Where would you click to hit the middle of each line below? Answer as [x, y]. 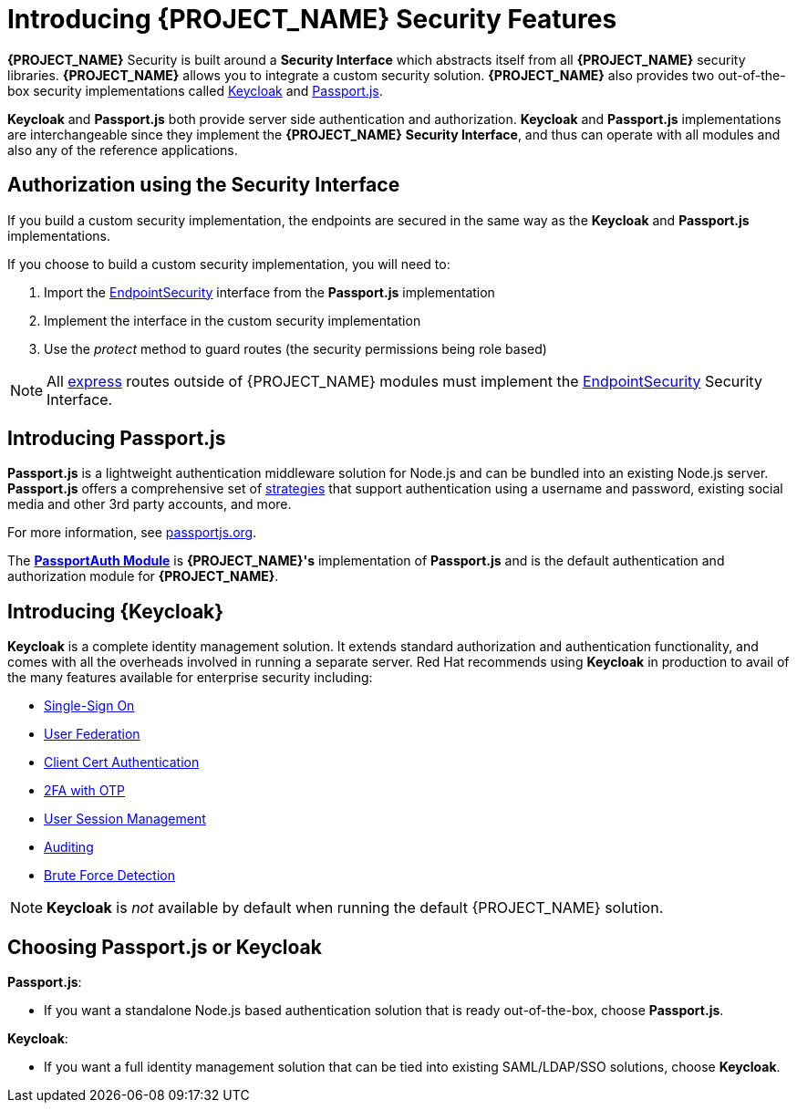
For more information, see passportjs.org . [132, 533]
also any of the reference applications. [123, 150]
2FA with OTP [85, 791]
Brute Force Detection [109, 876]
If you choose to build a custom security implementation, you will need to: [229, 264]
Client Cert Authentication [122, 762]
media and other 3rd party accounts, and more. [150, 504]
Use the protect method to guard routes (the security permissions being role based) [295, 348]
